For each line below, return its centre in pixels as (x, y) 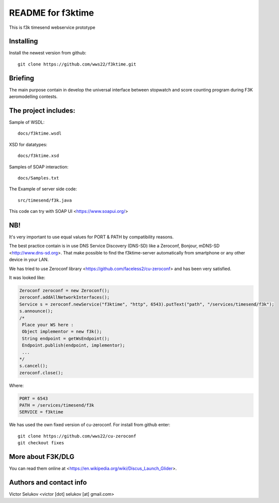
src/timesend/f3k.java (45, 200)
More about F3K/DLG (42, 457)
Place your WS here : (48, 325)
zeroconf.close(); (41, 373)
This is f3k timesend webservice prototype (52, 27)
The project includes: (42, 110)
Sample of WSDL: (27, 122)
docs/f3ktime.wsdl (40, 134)
